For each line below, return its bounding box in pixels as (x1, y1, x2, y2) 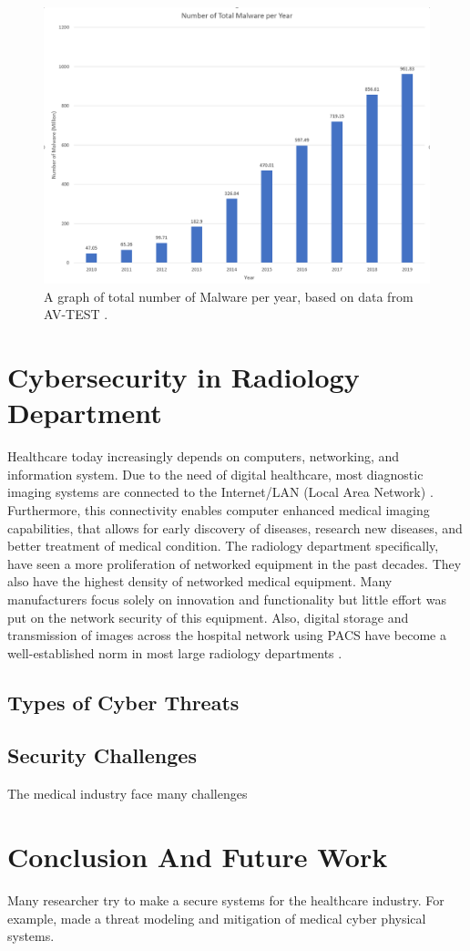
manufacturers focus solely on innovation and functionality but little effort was (7, 589, 446, 608)
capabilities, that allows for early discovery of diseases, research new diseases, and (7, 518, 463, 537)
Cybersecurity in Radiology (7, 358, 360, 396)
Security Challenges (7, 741, 197, 770)
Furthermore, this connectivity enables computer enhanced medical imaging (7, 500, 430, 519)
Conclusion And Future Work (7, 838, 388, 875)
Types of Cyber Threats (7, 687, 240, 716)
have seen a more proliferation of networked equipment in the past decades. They (7, 553, 462, 573)
